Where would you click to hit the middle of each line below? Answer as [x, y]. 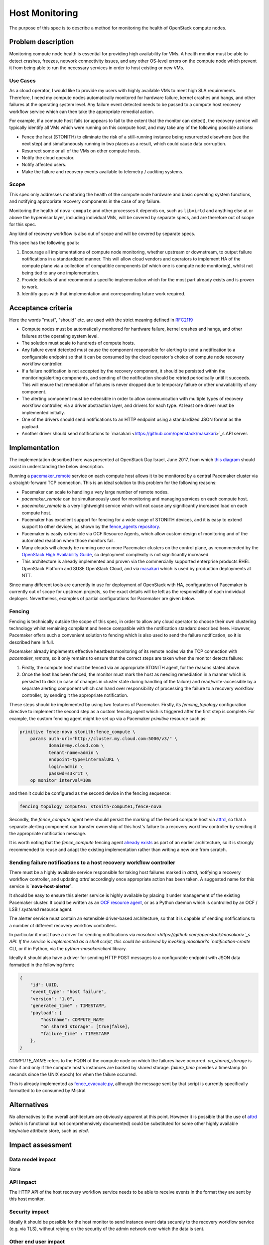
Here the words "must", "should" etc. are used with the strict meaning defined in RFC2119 [101, 320]
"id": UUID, [45, 985]
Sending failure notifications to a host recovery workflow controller [92, 863]
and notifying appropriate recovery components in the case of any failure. [85, 201]
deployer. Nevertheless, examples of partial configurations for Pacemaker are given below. [102, 599]
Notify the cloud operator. [48, 157]
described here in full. [32, 642]
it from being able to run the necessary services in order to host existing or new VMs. [97, 68]
